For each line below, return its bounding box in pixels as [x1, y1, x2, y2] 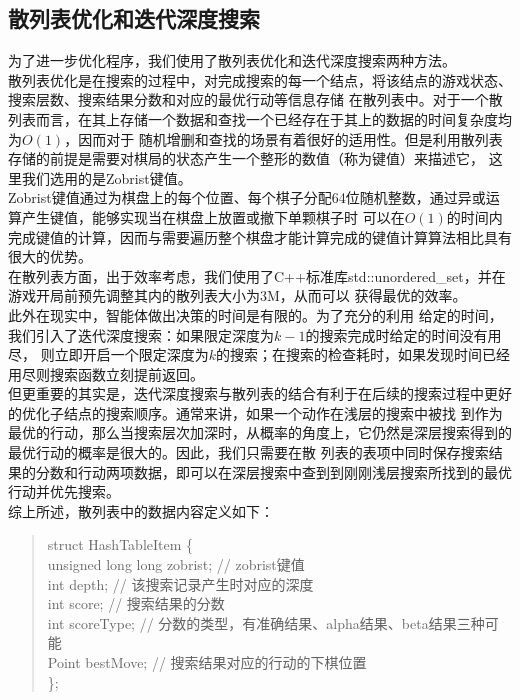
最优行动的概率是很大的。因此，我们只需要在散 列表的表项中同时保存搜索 [8, 442, 489, 463]
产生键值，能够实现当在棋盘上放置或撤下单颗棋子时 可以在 [21, 206, 405, 227]
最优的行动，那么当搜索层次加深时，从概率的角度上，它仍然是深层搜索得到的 [8, 422, 512, 443]
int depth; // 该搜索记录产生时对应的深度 [47, 573, 314, 594]
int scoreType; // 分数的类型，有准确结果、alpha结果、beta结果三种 [47, 612, 485, 633]
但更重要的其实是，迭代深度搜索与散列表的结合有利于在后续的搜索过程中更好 [8, 383, 512, 404]
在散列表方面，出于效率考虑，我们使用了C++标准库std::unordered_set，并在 [8, 265, 506, 286]
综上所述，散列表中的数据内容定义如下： [8, 500, 274, 521]
